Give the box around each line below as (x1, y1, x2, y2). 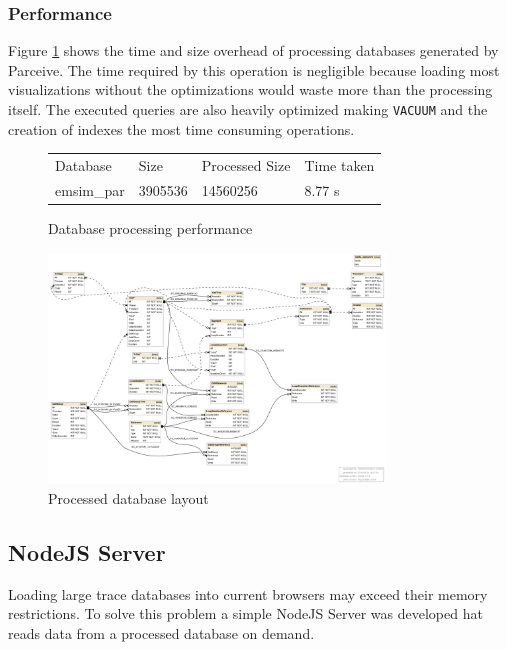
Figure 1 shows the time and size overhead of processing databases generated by (8, 40, 499, 61)
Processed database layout (48, 487, 209, 508)
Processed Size (201, 155, 291, 175)
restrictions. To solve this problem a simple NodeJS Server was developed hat (8, 603, 483, 624)
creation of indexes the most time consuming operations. (8, 118, 355, 139)
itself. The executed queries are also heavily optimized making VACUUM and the (8, 99, 488, 119)
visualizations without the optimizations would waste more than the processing (8, 79, 493, 100)
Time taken (304, 155, 375, 175)
